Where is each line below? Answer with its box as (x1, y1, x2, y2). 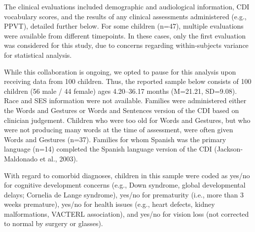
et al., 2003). (39, 153, 78, 163)
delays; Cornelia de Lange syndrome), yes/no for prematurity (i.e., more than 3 (4, 189, 244, 199)
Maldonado (4, 153, 38, 163)
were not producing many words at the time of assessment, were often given (4, 124, 233, 135)
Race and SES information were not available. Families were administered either (4, 95, 247, 106)
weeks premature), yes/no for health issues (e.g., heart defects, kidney (4, 199, 215, 209)
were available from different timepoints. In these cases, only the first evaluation (4, 30, 246, 40)
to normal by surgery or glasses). (4, 218, 103, 229)
